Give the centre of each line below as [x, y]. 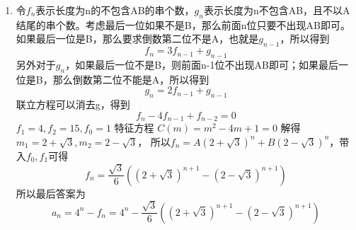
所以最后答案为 [51, 193]
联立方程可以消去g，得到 [73, 104]
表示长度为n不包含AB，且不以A [277, 10]
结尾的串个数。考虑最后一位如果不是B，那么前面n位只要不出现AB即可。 [183, 24]
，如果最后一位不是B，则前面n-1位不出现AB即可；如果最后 [202, 64]
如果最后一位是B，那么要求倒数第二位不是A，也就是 [137, 39]
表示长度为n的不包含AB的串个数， [115, 10]
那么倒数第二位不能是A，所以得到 [131, 79]
